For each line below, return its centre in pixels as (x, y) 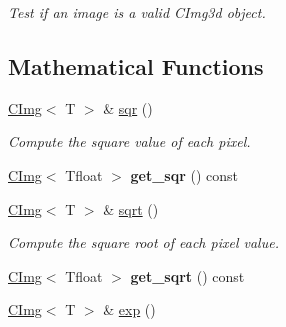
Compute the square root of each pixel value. (143, 242)
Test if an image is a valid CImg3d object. (137, 12)
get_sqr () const (184, 174)
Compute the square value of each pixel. (129, 141)
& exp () (129, 309)
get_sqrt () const (187, 275)
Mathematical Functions (136, 65)
